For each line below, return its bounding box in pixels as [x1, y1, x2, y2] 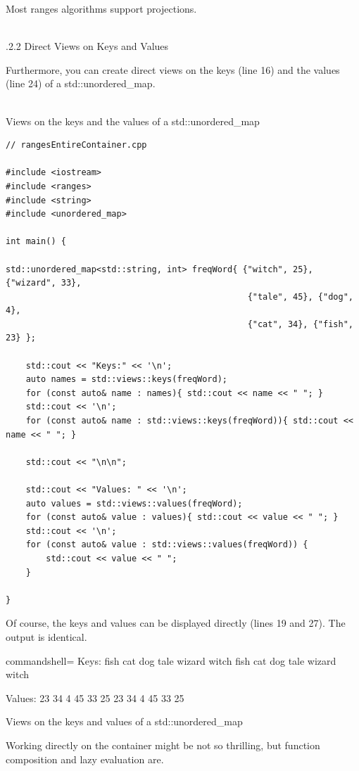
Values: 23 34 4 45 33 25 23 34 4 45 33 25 [6, 690, 184, 705]
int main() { [6, 236, 66, 247]
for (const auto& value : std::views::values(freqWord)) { [25, 540, 308, 550]
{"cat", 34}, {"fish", [247, 319, 353, 329]
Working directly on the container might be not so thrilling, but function [6, 737, 320, 752]
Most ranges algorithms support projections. [6, 1, 197, 15]
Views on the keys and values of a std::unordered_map [6, 714, 243, 729]
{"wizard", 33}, [6, 278, 82, 288]
